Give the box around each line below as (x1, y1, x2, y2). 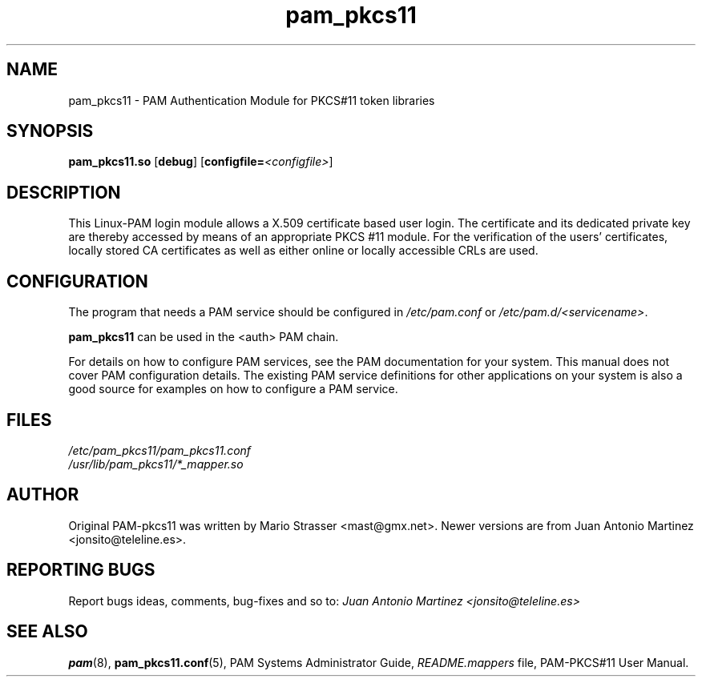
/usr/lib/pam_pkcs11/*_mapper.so (68, 456, 244, 471)
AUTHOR (6, 484, 79, 505)
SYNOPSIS (6, 121, 94, 142)
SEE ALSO (6, 621, 88, 642)
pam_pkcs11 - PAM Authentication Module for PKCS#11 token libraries (68, 93, 435, 107)
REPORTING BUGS (6, 560, 155, 581)
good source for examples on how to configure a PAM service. (68, 382, 398, 396)
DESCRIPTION (6, 182, 121, 203)
